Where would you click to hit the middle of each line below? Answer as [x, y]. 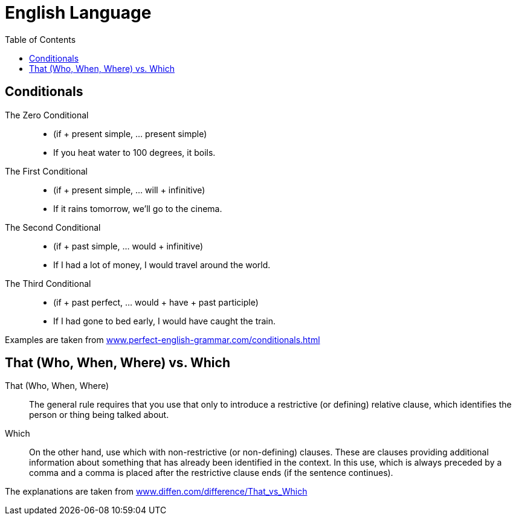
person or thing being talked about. [99, 415]
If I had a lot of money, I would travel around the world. [162, 265]
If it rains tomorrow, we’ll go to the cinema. [138, 208]
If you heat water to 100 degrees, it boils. [134, 152]
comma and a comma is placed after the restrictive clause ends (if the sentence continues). [211, 473]
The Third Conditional [48, 283]
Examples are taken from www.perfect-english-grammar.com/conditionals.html [163, 339]
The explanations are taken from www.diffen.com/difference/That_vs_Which [156, 492]
